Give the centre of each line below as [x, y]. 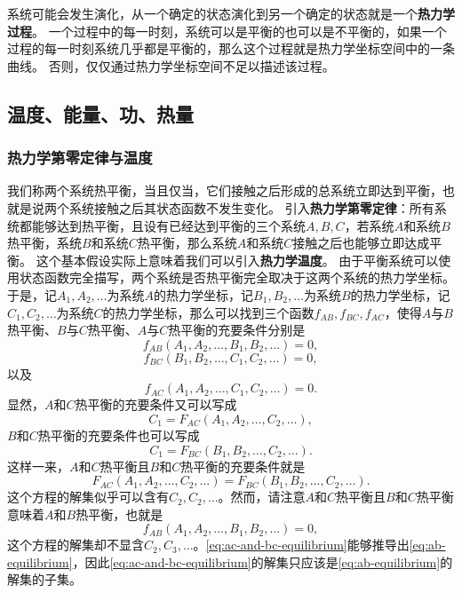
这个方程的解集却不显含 [76, 545]
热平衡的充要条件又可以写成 [156, 404]
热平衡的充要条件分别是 [237, 330]
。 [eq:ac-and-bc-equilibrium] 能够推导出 [301, 545]
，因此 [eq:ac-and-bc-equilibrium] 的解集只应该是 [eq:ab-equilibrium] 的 [263, 561]
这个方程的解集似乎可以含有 [88, 497]
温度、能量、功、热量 [100, 113]
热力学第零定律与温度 [80, 158]
